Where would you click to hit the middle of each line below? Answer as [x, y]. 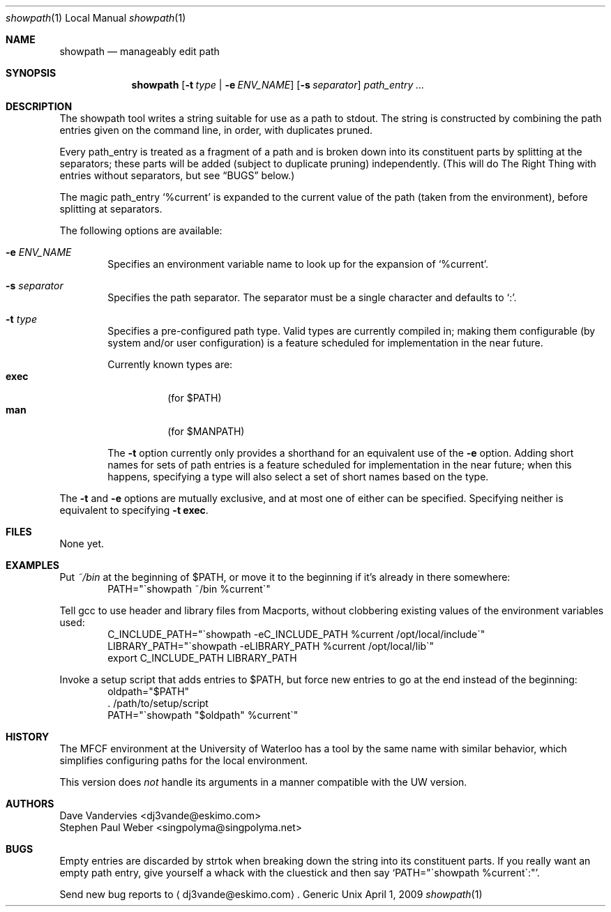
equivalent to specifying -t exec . [134, 510]
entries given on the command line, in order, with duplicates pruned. [216, 130]
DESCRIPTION [39, 106]
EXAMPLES [32, 565]
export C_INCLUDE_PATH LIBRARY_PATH [202, 658]
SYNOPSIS [31, 73]
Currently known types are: [170, 364]
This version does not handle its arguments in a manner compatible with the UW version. [263, 782]
